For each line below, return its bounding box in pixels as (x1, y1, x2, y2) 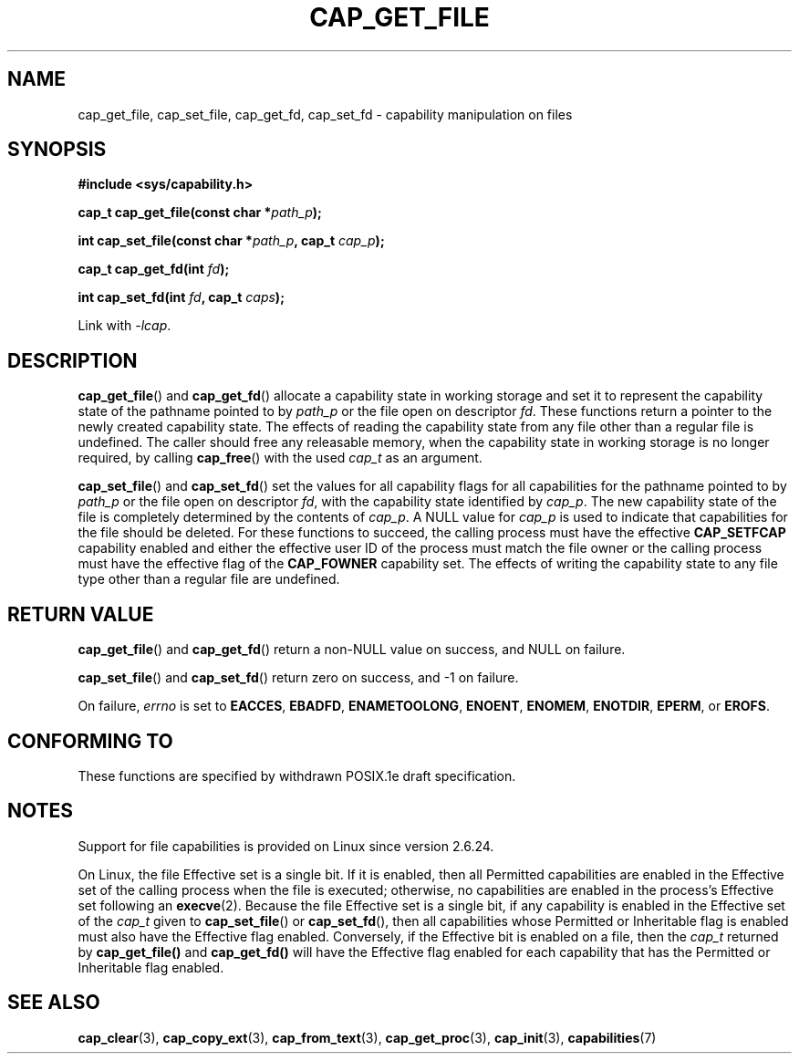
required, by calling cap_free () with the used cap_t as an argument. (78, 450, 483, 466)
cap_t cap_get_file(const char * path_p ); (78, 204, 322, 221)
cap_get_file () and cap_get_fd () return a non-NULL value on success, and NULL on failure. (78, 641, 626, 658)
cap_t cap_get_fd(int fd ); (78, 261, 230, 277)
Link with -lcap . (78, 317, 171, 334)
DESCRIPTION (7, 348, 138, 372)
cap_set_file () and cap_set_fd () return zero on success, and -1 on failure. (78, 670, 519, 686)
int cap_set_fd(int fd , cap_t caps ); (78, 289, 285, 306)
